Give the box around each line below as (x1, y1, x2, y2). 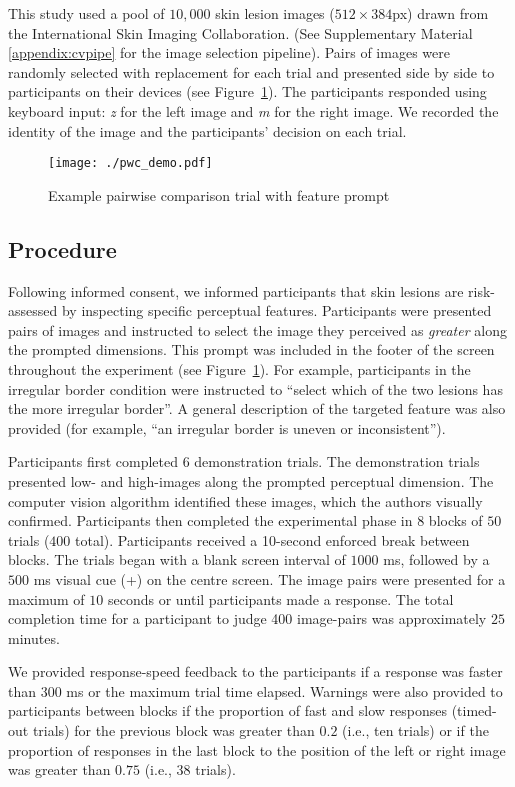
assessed (8, 300, 58, 321)
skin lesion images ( (215, 3, 335, 23)
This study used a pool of (8, 3, 165, 23)
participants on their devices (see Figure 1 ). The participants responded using (8, 81, 487, 102)
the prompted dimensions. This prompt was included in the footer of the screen (8, 339, 495, 360)
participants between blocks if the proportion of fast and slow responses (8, 700, 447, 721)
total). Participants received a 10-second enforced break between (75, 529, 470, 550)
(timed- (451, 700, 497, 721)
